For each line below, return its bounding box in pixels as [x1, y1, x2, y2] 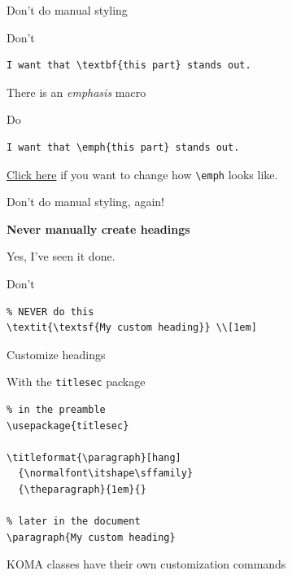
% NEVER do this [7, 305, 94, 318]
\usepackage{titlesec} [7, 419, 129, 432]
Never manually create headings [7, 220, 190, 237]
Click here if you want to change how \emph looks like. [7, 165, 278, 182]
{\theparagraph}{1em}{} [18, 484, 146, 495]
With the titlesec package [7, 373, 146, 390]
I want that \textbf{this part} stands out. [7, 59, 251, 72]
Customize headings [7, 345, 106, 362]
